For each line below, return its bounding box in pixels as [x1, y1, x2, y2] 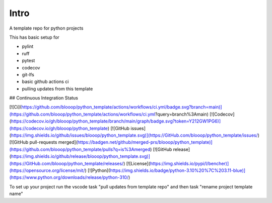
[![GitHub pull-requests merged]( [9, 139, 78, 145]
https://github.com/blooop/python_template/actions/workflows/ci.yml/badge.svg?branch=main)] [21, 104, 222, 110]
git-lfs [22, 71, 35, 77]
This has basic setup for [9, 34, 60, 40]
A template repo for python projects [9, 25, 84, 31]
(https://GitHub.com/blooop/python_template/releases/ [9, 160, 124, 166]
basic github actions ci [22, 78, 69, 85]
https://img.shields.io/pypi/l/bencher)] [150, 160, 229, 166]
